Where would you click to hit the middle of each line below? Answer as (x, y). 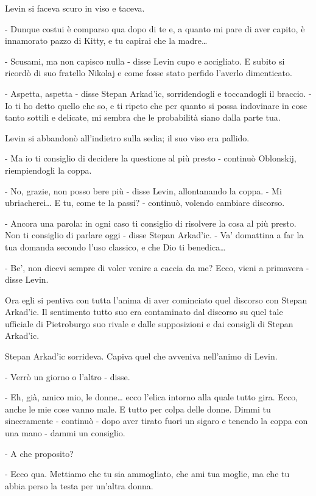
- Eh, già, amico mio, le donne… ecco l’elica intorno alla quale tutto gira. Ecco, (152, 397)
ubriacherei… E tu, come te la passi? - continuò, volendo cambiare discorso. (145, 203)
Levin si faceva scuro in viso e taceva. (75, 8)
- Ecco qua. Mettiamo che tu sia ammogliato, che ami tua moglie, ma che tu (147, 474)
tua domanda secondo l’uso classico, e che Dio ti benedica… (115, 246)
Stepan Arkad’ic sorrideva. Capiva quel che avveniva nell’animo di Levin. (141, 356)
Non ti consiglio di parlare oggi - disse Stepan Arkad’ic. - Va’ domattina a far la (154, 235)
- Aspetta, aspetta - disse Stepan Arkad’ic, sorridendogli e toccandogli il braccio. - (158, 93)
